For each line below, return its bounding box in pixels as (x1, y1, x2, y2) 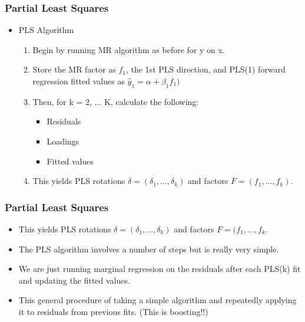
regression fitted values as (32, 75, 125, 87)
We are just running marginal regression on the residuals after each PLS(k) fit (18, 262, 301, 275)
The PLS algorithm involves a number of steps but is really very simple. (18, 242, 279, 255)
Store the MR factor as (32, 63, 116, 75)
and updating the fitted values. (18, 274, 130, 286)
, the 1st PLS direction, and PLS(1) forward (125, 63, 286, 75)
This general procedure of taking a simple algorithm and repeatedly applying (18, 294, 297, 306)
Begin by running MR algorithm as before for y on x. (32, 43, 225, 55)
